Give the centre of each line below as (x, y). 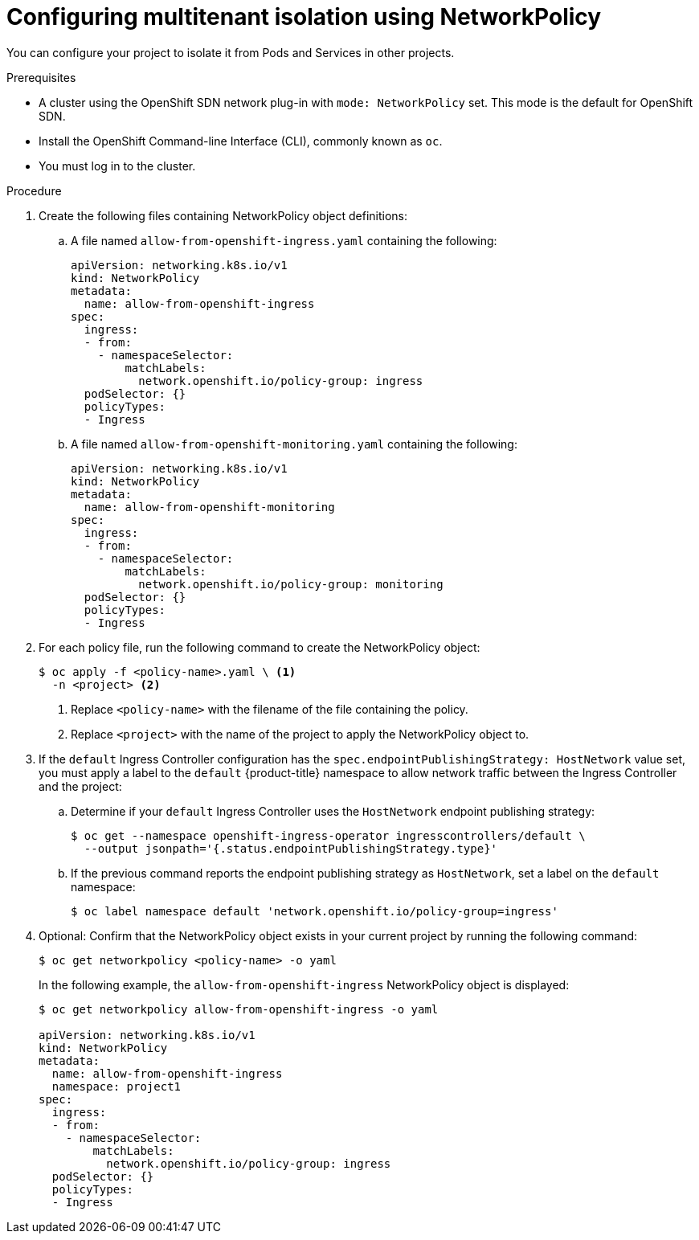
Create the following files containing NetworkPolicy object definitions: (223, 215)
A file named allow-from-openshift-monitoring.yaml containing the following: (294, 444)
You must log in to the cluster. (117, 166)
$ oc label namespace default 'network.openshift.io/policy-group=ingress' (315, 911)
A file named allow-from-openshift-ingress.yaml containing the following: (284, 240)
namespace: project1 (117, 1086)
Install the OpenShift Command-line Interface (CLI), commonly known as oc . (241, 141)
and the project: (80, 786)
